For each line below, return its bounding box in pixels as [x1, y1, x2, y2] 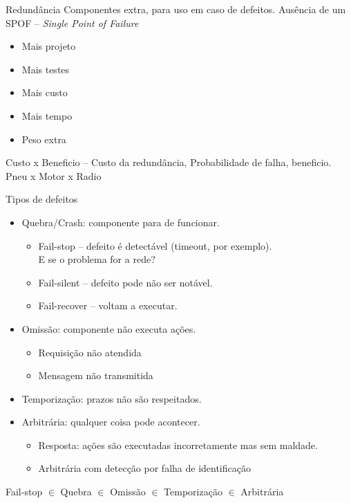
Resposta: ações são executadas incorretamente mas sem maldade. [38, 437, 318, 452]
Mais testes [21, 62, 70, 76]
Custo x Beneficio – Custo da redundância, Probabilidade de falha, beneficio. [6, 155, 332, 170]
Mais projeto [21, 39, 76, 53]
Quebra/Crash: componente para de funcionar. [21, 214, 220, 229]
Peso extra [21, 131, 66, 146]
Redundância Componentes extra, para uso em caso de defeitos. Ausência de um [6, 2, 346, 16]
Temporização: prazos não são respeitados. [21, 391, 202, 405]
